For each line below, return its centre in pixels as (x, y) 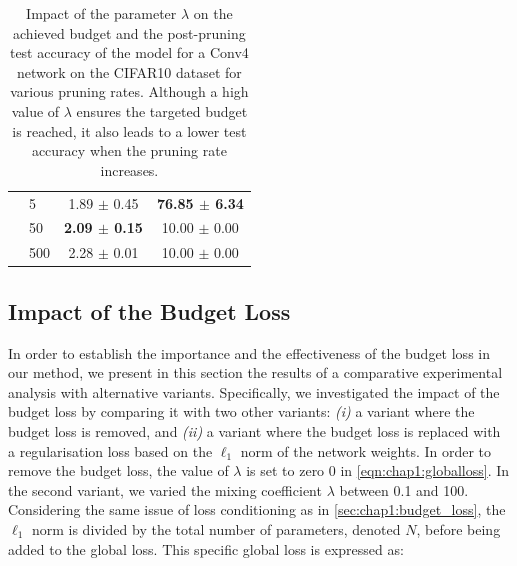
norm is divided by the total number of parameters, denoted (216, 528)
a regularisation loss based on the (110, 450)
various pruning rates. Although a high (129, 91)
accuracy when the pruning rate (129, 150)
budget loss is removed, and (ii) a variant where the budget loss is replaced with (254, 430)
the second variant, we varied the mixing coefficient (165, 489)
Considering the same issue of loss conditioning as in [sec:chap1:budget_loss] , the (257, 509)
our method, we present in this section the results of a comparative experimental (255, 372)
